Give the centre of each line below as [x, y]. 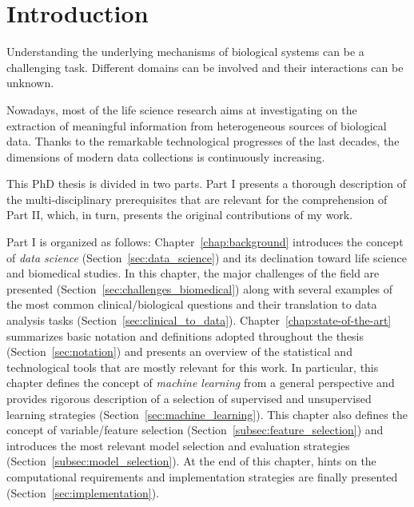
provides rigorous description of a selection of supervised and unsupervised [189, 398]
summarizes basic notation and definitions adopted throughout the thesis [185, 335]
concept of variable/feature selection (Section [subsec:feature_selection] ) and [195, 430]
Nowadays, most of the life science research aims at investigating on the [182, 109]
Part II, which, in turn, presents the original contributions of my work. [180, 215]
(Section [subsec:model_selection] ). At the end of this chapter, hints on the [191, 461]
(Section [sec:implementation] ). [83, 492]
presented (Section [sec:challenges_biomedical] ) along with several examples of [200, 288]
